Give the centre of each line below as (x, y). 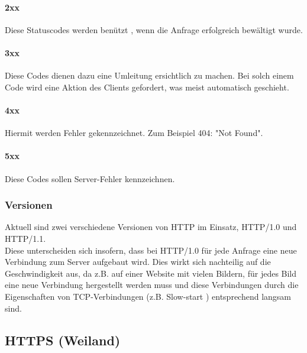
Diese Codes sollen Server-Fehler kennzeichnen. (90, 178)
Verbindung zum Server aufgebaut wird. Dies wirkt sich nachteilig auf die (138, 262)
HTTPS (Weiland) (63, 340)
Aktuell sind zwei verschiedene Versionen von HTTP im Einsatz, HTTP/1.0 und (151, 227)
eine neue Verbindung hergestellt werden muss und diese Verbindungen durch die (152, 285)
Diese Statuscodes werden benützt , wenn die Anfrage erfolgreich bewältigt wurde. (154, 29)
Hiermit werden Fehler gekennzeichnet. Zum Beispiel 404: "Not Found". (134, 133)
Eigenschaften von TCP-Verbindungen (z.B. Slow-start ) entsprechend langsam (148, 296)
